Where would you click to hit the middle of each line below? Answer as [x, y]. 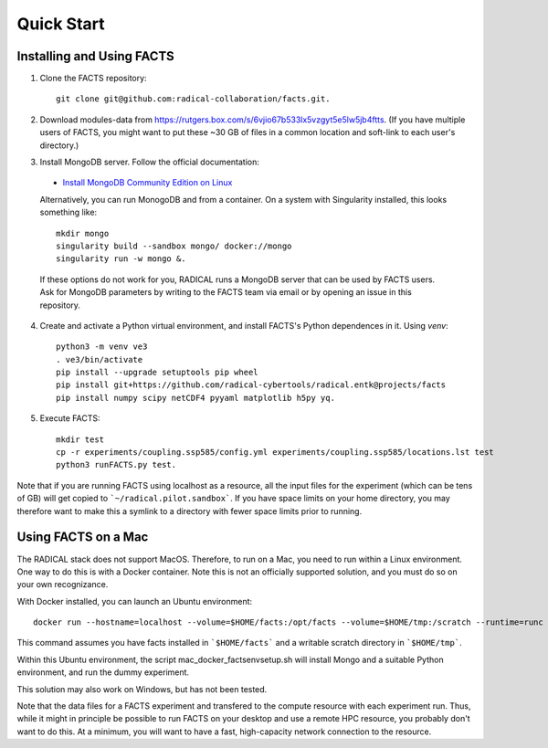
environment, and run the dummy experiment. [103, 672]
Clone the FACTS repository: [93, 79]
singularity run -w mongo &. [121, 259]
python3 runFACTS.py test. [116, 465]
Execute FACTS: [70, 418]
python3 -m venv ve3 [102, 347]
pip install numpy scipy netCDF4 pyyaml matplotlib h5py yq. [195, 398]
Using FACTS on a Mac [83, 537]
